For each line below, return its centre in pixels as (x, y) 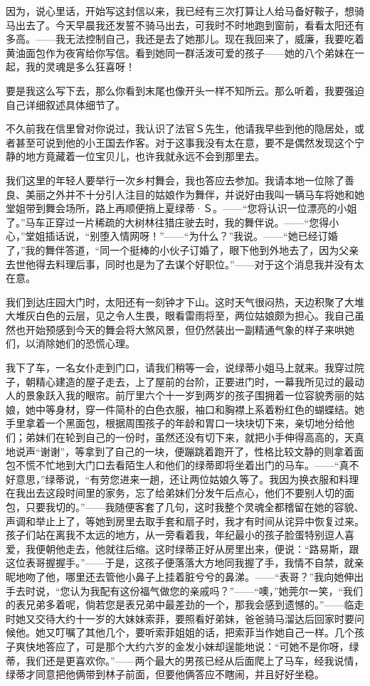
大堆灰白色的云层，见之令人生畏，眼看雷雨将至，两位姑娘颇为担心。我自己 (180, 316)
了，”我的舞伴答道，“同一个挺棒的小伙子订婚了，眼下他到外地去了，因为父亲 (183, 249)
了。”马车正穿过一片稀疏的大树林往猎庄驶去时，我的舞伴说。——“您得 (168, 222)
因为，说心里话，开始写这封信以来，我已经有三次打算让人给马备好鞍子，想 (180, 11)
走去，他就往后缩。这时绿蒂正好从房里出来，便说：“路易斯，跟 (212, 548)
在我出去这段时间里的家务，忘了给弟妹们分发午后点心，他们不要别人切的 (175, 493)
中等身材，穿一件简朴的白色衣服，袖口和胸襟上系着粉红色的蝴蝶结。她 (200, 409)
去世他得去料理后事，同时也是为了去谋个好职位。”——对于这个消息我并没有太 (185, 264)
